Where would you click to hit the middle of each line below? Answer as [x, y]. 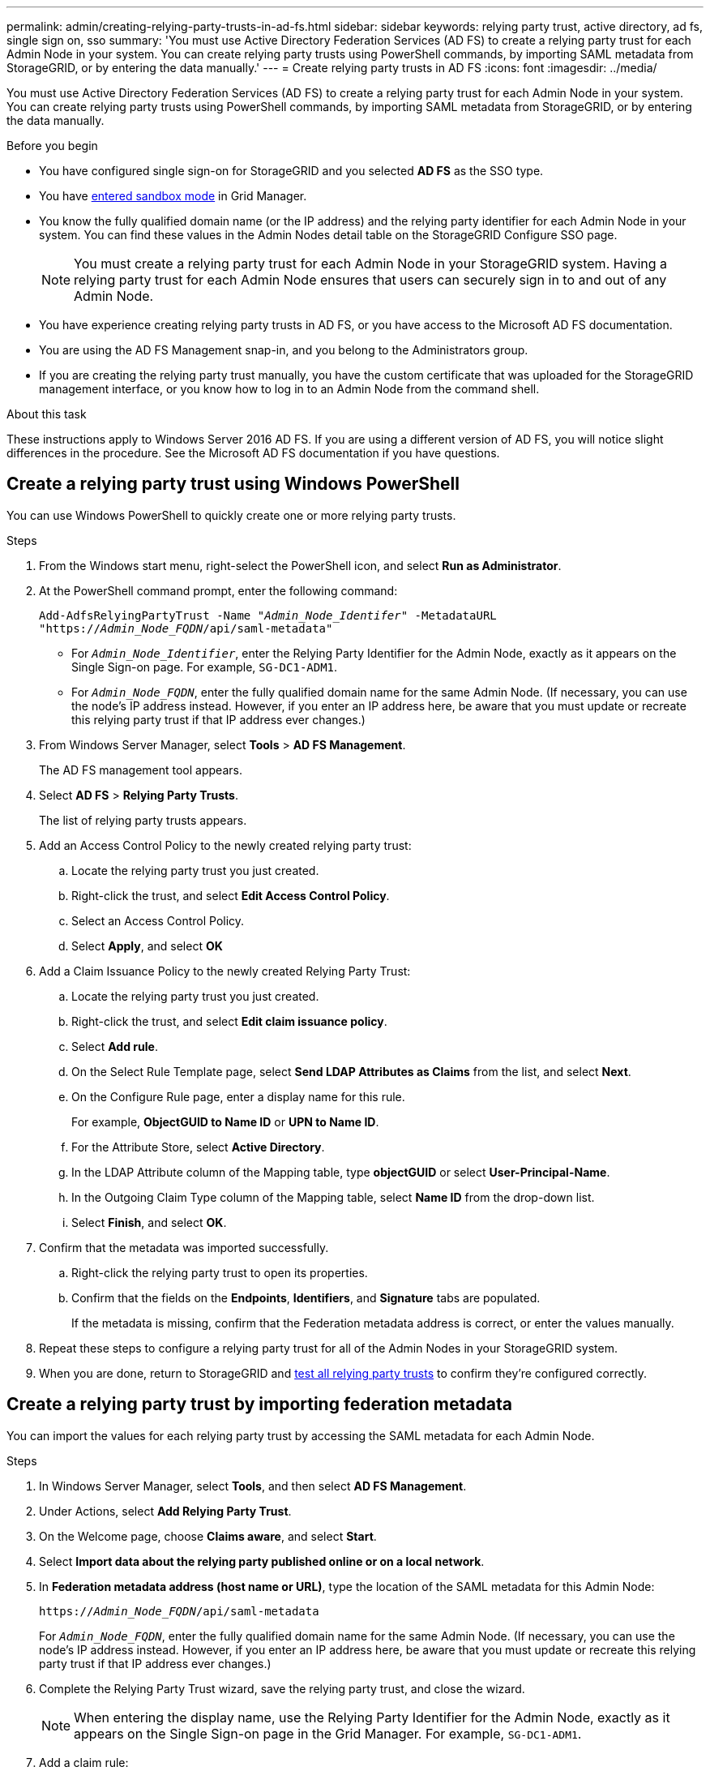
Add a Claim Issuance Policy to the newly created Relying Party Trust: [225, 971]
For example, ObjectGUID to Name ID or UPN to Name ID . [225, 1121]
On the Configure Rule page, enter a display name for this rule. [238, 1096]
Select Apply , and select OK [147, 946]
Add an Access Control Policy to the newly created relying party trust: [225, 845]
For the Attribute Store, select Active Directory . [198, 1147]
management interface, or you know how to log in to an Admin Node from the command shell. [289, 389]
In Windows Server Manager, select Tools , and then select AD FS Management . [253, 1486]
